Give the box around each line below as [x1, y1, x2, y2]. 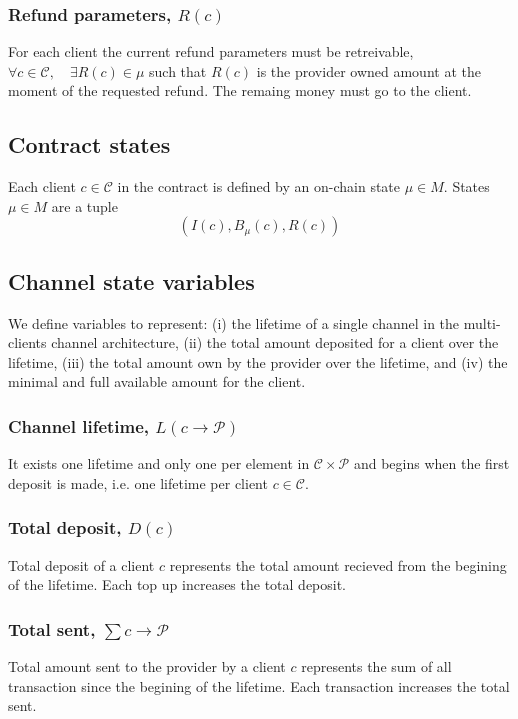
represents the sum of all [301, 656, 452, 676]
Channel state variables [8, 265, 255, 296]
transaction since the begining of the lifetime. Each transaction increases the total [8, 675, 510, 696]
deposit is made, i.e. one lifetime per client [8, 472, 268, 493]
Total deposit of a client [8, 554, 155, 575]
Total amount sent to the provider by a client [8, 656, 286, 676]
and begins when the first [353, 453, 510, 474]
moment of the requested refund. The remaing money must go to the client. [8, 80, 472, 101]
